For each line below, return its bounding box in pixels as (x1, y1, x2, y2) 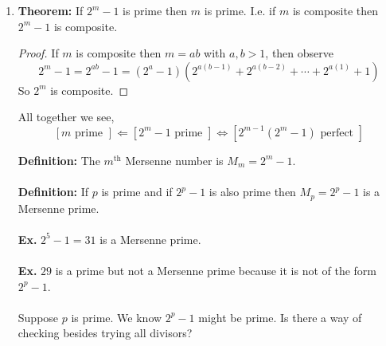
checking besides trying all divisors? (18, 324, 193, 341)
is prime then (123, 2, 188, 18)
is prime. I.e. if (204, 2, 276, 18)
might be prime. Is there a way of (198, 309, 362, 325)
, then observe (265, 45, 333, 61)
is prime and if (101, 183, 173, 200)
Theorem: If (18, 2, 84, 18)
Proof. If (18, 45, 59, 61)
